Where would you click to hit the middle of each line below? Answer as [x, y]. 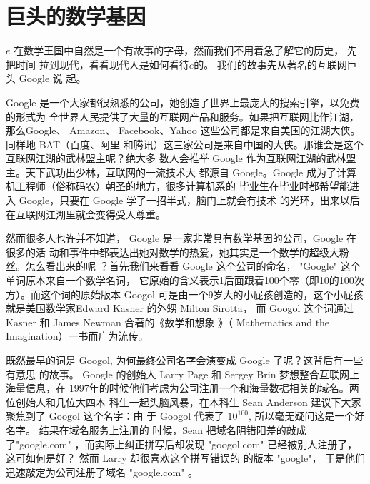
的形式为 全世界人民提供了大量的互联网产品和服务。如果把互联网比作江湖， [182, 116]
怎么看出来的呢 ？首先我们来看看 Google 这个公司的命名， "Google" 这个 [193, 266]
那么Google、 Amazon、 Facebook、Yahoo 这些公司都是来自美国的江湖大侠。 [183, 130]
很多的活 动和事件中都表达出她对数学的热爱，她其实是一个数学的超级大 [172, 252]
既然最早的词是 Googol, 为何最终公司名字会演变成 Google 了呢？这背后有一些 [185, 360]
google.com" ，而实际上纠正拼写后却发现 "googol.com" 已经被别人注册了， [189, 444]
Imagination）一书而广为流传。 [77, 336]
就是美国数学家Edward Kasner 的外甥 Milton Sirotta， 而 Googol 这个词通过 [180, 308]
